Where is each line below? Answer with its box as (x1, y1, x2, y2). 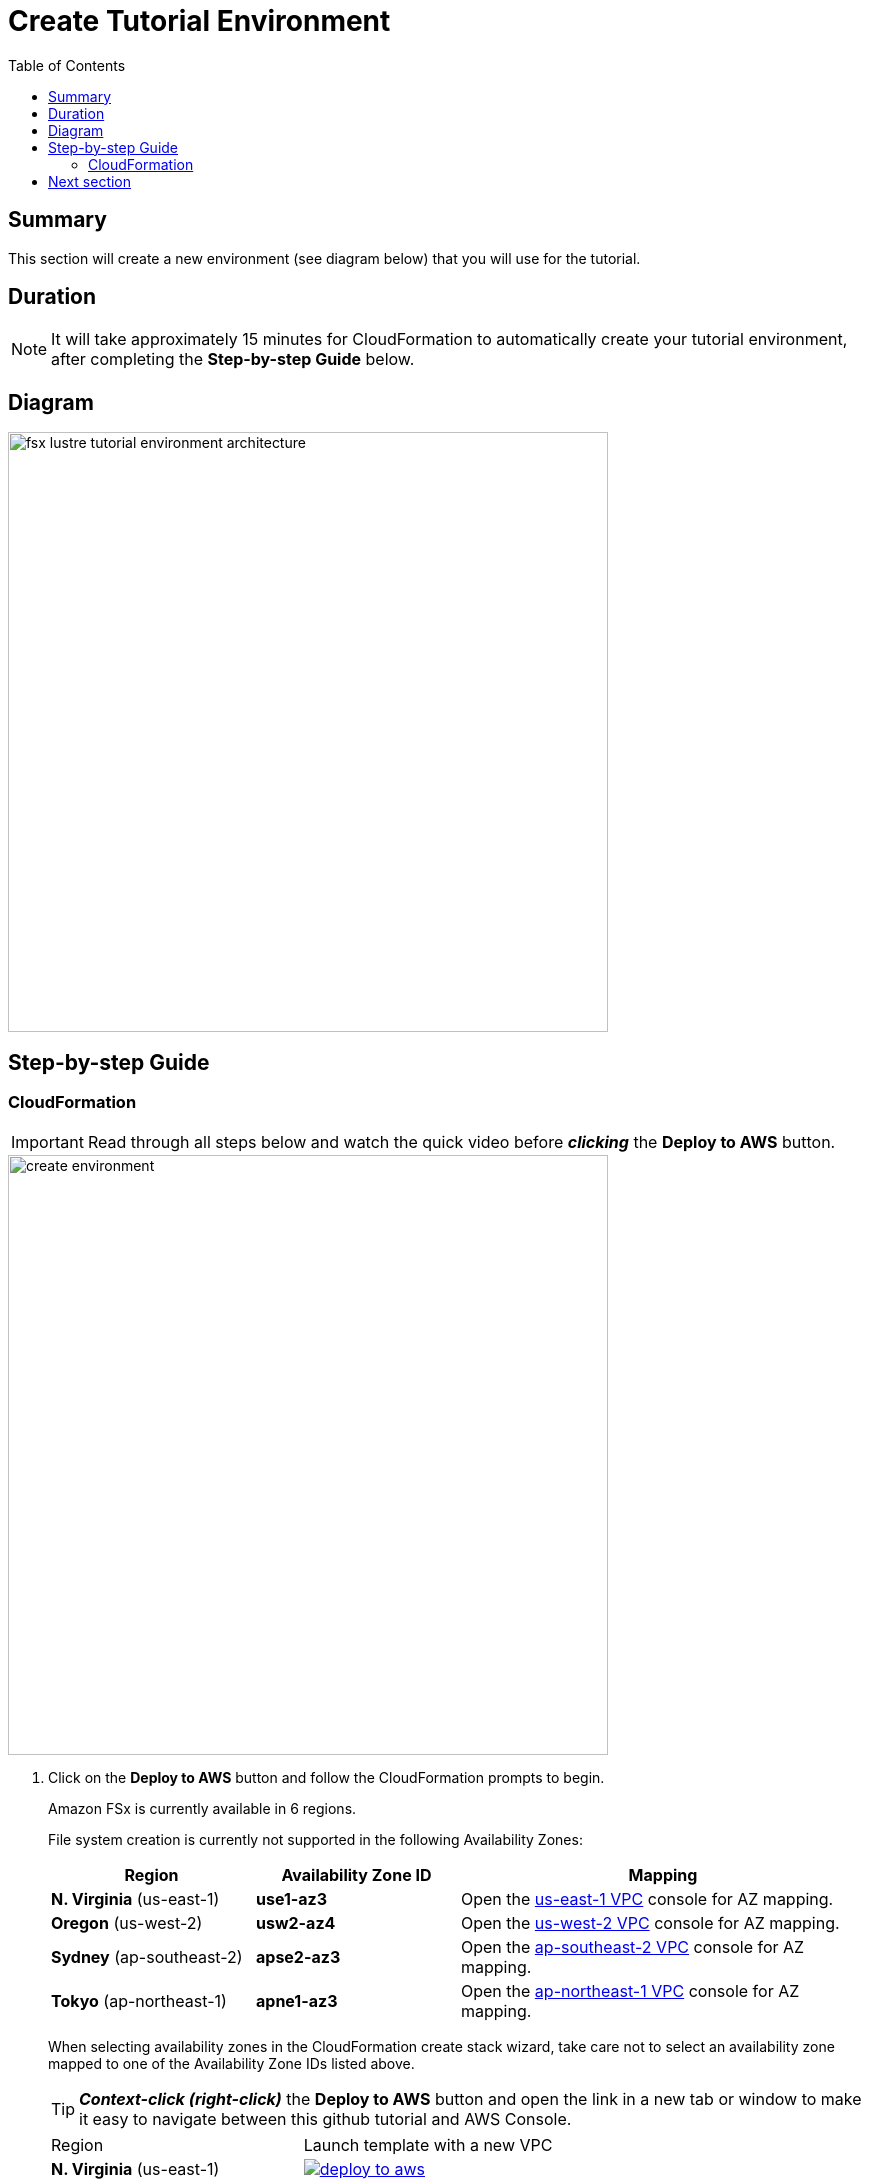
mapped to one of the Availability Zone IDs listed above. (48, 2054, 415, 2072)
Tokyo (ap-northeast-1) (51, 1990, 227, 2011)
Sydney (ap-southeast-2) (51, 1946, 243, 1967)
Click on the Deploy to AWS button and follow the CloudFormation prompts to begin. (48, 1768, 605, 1786)
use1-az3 (256, 1888, 328, 1909)
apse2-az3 (256, 1946, 341, 1967)
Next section (48, 172, 132, 190)
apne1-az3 (256, 1990, 338, 2011)
